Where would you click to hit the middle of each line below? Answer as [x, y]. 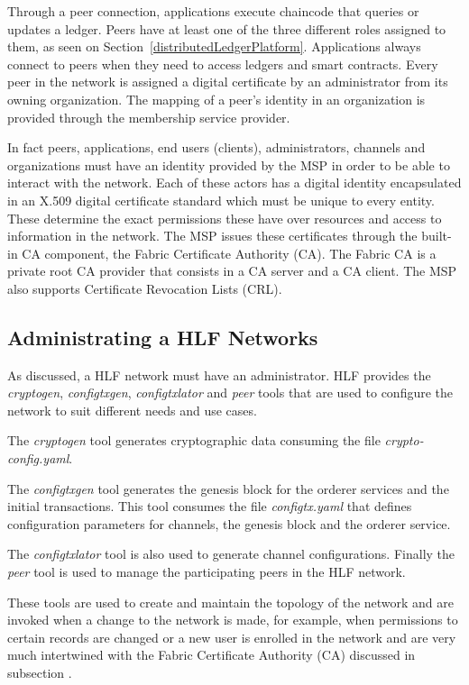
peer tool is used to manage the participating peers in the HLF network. [207, 572]
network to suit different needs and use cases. [132, 410]
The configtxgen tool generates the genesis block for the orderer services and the [228, 488]
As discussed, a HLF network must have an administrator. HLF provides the [219, 374]
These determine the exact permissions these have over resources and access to [225, 218]
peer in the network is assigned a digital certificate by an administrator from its [228, 82]
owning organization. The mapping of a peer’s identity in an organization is [216, 99]
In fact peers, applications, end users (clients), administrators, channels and [216, 147]
